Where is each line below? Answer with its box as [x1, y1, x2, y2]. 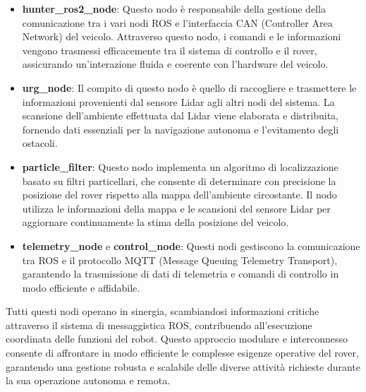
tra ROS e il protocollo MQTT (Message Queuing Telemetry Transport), [22, 252, 338, 267]
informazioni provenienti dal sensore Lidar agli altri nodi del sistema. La [22, 94, 335, 109]
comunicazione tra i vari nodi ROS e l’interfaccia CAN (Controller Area [22, 15, 333, 30]
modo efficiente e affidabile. [22, 280, 140, 295]
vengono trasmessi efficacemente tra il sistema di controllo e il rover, [22, 42, 317, 57]
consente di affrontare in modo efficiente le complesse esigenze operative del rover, [6, 345, 359, 360]
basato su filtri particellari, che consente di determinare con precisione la [22, 173, 336, 188]
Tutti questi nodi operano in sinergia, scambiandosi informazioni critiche [6, 304, 319, 319]
